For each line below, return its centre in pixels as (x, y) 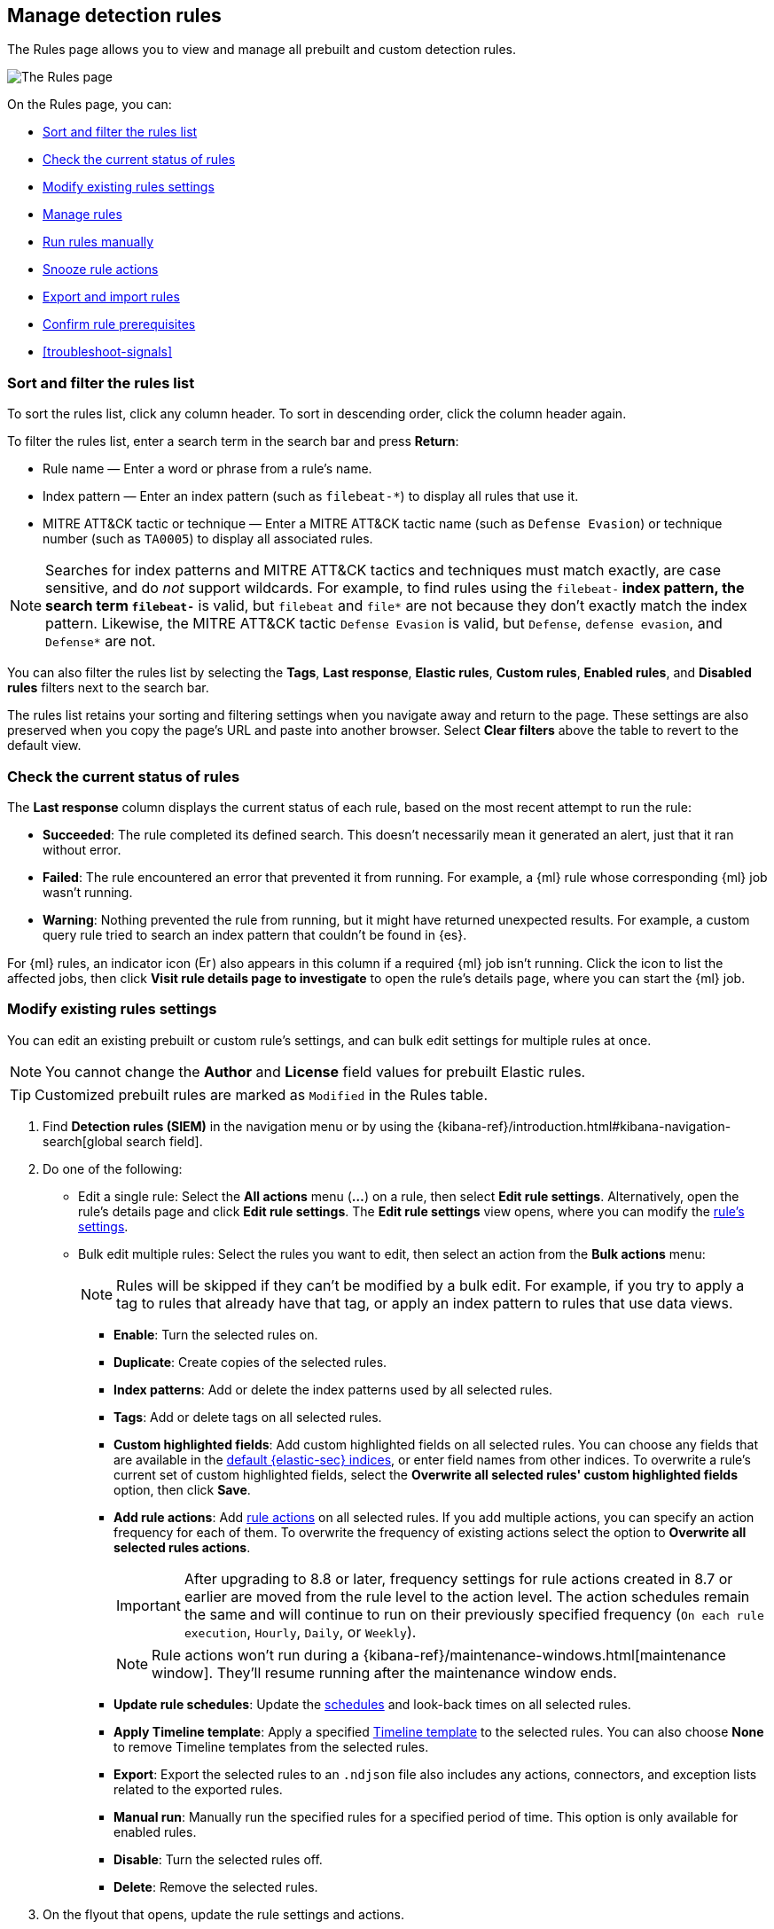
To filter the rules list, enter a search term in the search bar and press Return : (233, 441)
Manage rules (82, 215)
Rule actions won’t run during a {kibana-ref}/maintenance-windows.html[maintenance (439, 1655)
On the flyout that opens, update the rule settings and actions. (223, 1914)
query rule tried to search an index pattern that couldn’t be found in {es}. (255, 934)
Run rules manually (98, 242)
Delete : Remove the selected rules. (216, 1886)
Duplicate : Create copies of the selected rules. (250, 1362)
